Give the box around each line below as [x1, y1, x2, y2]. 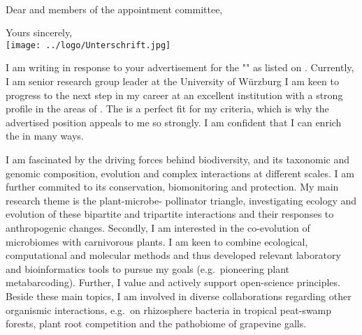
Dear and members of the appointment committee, [6, 1, 223, 16]
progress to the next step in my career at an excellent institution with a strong [6, 87, 343, 102]
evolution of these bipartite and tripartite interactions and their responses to [6, 207, 334, 221]
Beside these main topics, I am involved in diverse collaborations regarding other [6, 288, 352, 303]
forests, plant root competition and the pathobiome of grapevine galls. [6, 316, 307, 331]
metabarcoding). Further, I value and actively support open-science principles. [6, 275, 340, 290]
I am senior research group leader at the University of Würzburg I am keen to [6, 74, 339, 89]
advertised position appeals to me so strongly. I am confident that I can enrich [6, 114, 342, 129]
